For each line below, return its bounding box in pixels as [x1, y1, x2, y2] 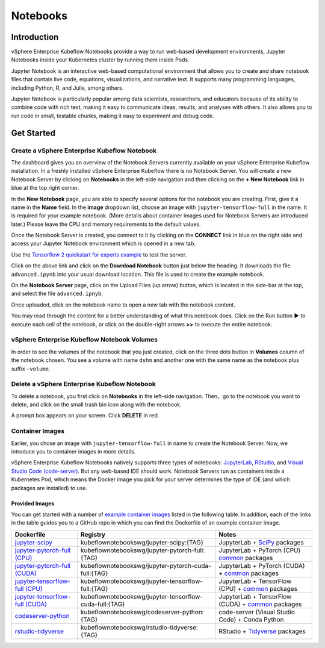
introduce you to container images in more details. [11, 447, 136, 455]
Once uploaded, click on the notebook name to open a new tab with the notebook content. [11, 301, 236, 308]
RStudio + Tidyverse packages [218, 627, 306, 635]
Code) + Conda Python [218, 615, 284, 623]
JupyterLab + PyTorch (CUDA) [218, 561, 305, 570]
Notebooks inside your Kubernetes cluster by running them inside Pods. [11, 56, 190, 63]
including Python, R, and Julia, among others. [11, 84, 124, 92]
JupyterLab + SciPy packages [218, 538, 304, 546]
